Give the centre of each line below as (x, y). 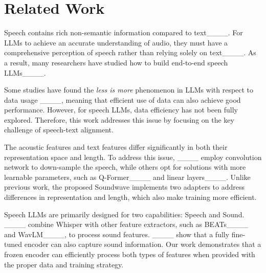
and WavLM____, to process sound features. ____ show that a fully (117, 234)
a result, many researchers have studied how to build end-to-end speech (116, 62)
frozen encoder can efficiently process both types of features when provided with (130, 254)
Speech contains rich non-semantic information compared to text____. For (124, 32)
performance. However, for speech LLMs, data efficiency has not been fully (121, 110)
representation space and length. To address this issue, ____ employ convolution (133, 157)
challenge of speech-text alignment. (59, 130)
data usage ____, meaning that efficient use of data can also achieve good (123, 99)
